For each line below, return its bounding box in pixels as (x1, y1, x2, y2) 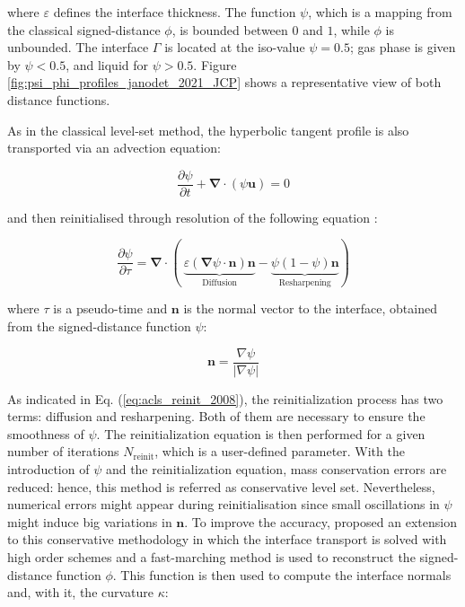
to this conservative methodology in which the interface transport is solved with (7, 530, 447, 549)
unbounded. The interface (7, 38, 149, 57)
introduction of (7, 459, 90, 478)
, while (333, 20, 370, 39)
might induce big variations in (7, 512, 172, 531)
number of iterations (7, 442, 119, 461)
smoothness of (7, 424, 84, 443)
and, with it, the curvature (7, 583, 154, 602)
